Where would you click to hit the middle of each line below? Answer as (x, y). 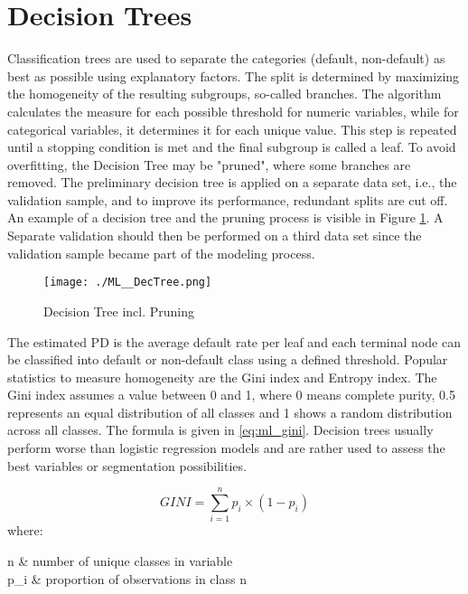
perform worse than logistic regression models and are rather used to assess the (226, 448)
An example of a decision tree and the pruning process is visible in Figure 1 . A (225, 217)
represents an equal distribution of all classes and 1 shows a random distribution (230, 412)
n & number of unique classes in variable (120, 560)
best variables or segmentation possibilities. (127, 465)
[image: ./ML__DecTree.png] (128, 283)
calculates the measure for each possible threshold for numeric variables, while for (233, 111)
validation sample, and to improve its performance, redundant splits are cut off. (228, 199)
